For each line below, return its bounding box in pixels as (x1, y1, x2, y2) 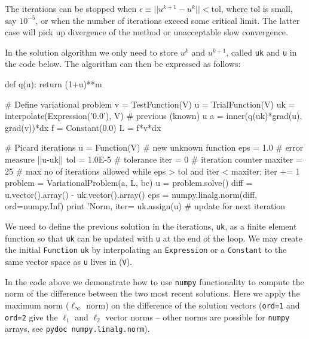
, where (221, 2, 248, 14)
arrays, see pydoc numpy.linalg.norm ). (5, 322, 150, 335)
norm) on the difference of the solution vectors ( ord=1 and (86, 298, 300, 311)
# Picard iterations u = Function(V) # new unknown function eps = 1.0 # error (5, 141, 304, 154)
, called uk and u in (226, 45, 297, 58)
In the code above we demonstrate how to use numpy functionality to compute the (5, 275, 304, 288)
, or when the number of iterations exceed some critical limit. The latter (35, 14, 300, 26)
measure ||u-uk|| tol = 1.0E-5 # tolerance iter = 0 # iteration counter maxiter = (5, 153, 302, 165)
